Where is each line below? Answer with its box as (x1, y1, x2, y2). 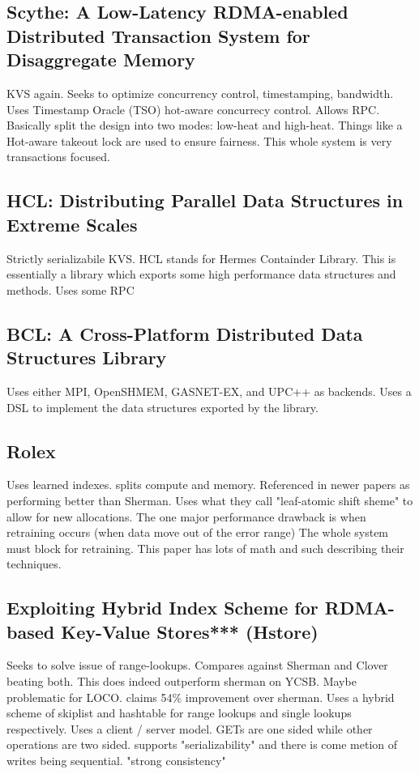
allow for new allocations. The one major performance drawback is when (6, 508, 366, 525)
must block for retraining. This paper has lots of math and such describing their (6, 539, 404, 556)
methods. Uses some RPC (6, 281, 135, 298)
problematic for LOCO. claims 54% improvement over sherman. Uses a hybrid (6, 688, 395, 705)
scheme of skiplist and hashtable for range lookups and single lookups (6, 704, 352, 721)
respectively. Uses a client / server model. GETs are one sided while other (6, 720, 373, 737)
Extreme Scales (6, 211, 138, 236)
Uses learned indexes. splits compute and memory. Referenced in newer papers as (6, 476, 410, 493)
